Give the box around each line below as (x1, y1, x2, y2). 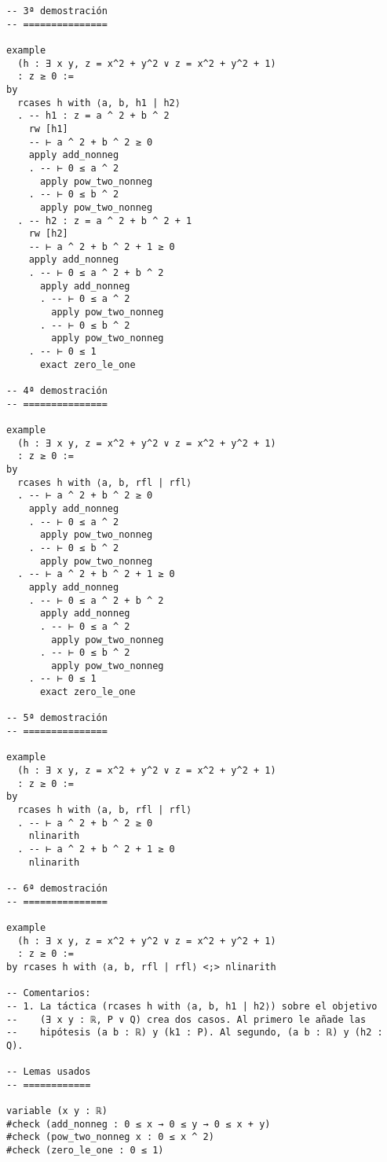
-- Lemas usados (6, 1066, 91, 1078)
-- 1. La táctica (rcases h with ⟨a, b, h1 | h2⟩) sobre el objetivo (6, 1000, 378, 1012)
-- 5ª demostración (6, 712, 108, 724)
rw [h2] (28, 228, 68, 240)
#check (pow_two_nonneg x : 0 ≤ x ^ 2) (6, 1131, 214, 1143)
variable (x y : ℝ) (6, 1105, 108, 1117)
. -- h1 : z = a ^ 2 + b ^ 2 (17, 110, 170, 122)
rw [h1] (28, 123, 68, 134)
